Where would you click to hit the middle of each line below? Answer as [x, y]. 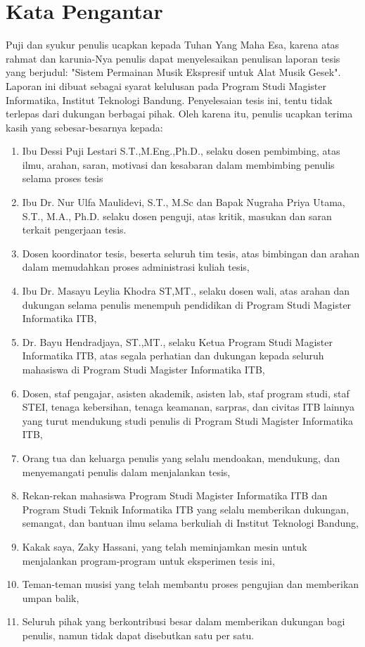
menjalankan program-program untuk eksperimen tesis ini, [148, 560]
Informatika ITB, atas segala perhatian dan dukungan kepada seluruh [173, 355]
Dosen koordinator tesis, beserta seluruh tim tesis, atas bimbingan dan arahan [191, 253]
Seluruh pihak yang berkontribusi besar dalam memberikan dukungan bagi [184, 621]
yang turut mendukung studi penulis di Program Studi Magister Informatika [187, 420]
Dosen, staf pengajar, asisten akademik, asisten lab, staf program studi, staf [186, 393]
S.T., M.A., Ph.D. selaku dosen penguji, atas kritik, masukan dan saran [177, 216]
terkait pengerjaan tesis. [74, 230]
